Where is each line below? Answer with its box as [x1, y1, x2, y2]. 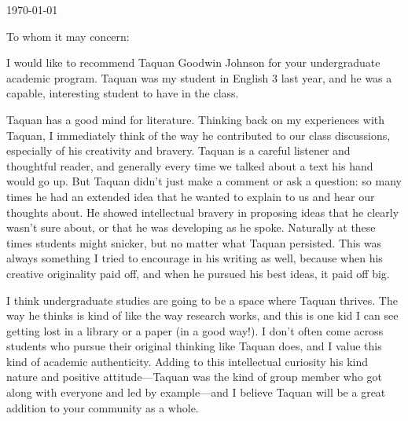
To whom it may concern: [6, 27, 130, 44]
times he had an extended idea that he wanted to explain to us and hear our [6, 188, 375, 204]
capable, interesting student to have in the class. [6, 85, 239, 101]
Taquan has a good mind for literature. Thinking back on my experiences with [6, 111, 385, 127]
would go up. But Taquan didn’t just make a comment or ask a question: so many [6, 173, 402, 189]
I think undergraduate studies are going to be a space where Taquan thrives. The [6, 291, 398, 308]
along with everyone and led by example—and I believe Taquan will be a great [6, 384, 386, 401]
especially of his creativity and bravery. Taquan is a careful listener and [6, 142, 351, 159]
